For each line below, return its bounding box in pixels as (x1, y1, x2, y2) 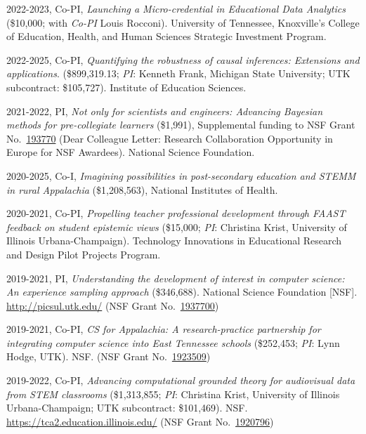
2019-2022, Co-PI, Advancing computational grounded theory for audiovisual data (6, 373, 355, 388)
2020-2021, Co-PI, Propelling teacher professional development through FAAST (6, 206, 346, 221)
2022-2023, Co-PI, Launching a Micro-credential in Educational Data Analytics (6, 1, 346, 15)
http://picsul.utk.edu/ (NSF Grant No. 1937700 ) (6, 298, 219, 313)
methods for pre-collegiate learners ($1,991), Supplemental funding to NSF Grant (6, 117, 355, 132)
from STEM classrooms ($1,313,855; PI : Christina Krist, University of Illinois (6, 386, 340, 401)
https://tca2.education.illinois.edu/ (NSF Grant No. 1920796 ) (6, 414, 274, 428)
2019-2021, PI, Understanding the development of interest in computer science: (6, 270, 345, 285)
